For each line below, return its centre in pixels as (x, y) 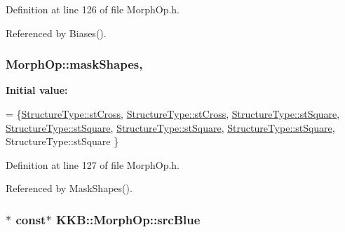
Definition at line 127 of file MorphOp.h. (93, 164)
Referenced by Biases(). (56, 33)
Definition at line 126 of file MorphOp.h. (93, 9)
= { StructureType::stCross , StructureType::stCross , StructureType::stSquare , (173, 114)
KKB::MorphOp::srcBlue (128, 219)
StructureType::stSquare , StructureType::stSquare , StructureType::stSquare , (170, 127)
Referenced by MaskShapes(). (69, 188)
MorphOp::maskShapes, (74, 64)
